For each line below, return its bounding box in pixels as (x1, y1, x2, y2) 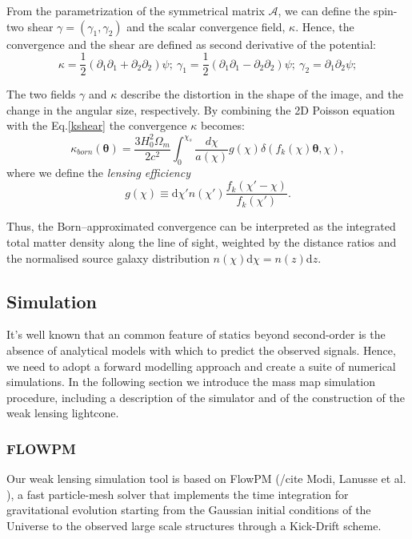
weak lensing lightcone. (6, 404, 119, 421)
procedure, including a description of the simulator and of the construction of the (6, 388, 405, 405)
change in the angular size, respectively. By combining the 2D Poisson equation (6, 101, 395, 118)
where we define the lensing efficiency (6, 163, 190, 180)
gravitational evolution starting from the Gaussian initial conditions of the (6, 501, 371, 518)
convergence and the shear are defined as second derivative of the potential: (6, 35, 376, 52)
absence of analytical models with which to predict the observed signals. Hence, (6, 342, 396, 359)
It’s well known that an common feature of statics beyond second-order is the (6, 326, 386, 343)
